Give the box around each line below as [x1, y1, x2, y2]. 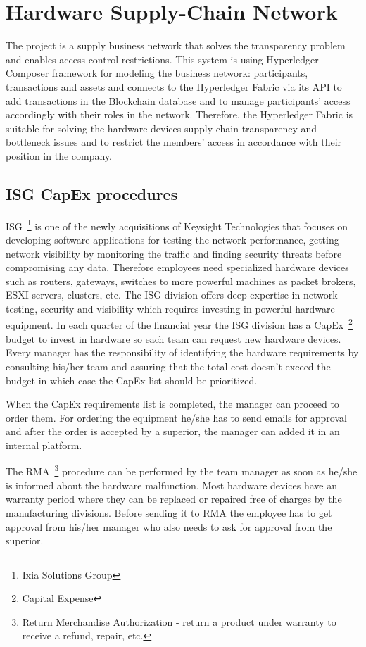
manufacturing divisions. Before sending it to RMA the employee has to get [6, 505, 332, 520]
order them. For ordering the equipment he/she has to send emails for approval [6, 410, 347, 425]
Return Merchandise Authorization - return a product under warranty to [22, 614, 336, 629]
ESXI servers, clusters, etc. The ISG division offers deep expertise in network [6, 287, 338, 302]
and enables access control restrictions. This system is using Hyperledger [6, 51, 319, 66]
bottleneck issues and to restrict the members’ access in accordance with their [6, 134, 342, 149]
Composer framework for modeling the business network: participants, [6, 65, 308, 80]
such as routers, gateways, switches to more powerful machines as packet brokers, [6, 273, 356, 288]
